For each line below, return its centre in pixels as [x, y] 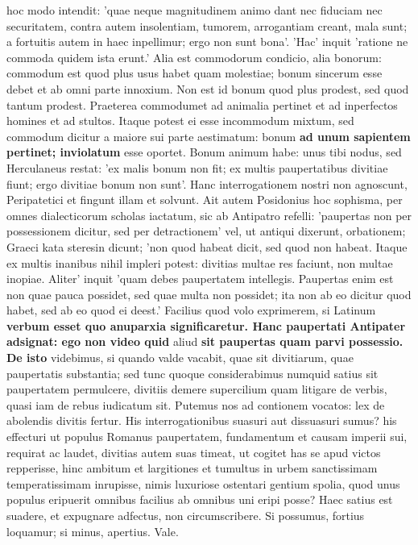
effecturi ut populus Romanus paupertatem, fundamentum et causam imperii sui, [207, 437]
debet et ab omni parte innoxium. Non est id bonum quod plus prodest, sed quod [208, 88]
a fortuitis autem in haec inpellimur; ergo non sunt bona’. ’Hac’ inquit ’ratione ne [207, 42]
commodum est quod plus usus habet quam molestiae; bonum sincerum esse [195, 73]
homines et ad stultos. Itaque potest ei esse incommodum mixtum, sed [180, 121]
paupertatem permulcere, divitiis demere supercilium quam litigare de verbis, [197, 389]
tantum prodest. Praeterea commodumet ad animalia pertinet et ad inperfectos [202, 104]
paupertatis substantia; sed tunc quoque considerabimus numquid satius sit [192, 373]
